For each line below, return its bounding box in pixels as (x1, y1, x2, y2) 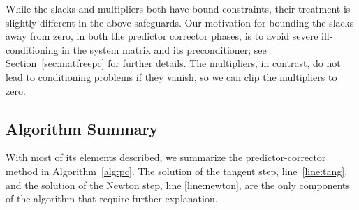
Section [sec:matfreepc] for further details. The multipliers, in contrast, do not (6, 56, 341, 70)
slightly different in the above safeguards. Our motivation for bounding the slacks (6, 15, 354, 29)
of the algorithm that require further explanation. (6, 191, 218, 206)
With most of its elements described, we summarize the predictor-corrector (6, 150, 326, 165)
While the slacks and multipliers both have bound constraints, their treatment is (6, 1, 351, 15)
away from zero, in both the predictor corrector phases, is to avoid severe (6, 29, 318, 43)
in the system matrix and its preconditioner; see (61, 42, 267, 57)
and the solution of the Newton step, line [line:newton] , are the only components (6, 177, 351, 192)
